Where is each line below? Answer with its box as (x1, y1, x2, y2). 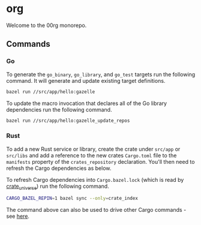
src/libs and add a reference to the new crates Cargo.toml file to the (6, 152, 177, 159)
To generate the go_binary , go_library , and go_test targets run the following (6, 71, 196, 78)
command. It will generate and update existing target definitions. (6, 77, 166, 84)
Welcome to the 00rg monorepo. (6, 22, 87, 29)
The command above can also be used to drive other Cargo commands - (6, 206, 187, 214)
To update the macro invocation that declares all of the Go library (6, 100, 167, 107)
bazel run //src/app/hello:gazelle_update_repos (6, 118, 130, 124)
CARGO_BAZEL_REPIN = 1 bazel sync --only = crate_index (6, 196, 138, 202)
